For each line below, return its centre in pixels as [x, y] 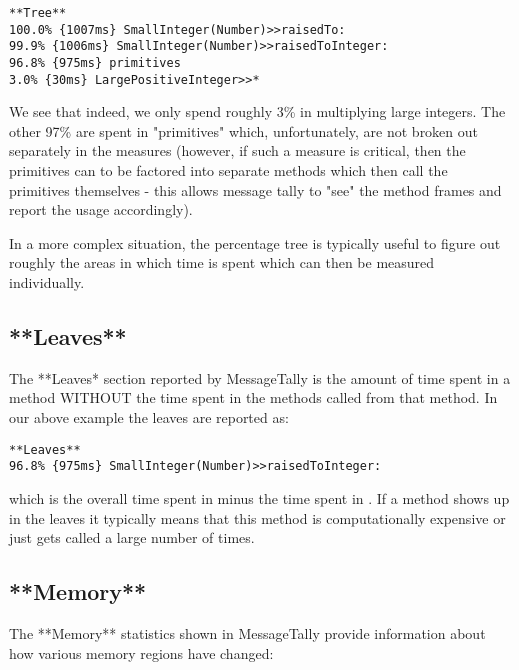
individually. [47, 282]
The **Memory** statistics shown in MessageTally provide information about [247, 632]
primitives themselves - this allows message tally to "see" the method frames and [255, 189]
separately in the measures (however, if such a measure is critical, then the [237, 150]
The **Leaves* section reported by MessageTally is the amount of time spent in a [260, 377]
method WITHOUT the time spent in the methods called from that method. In [253, 397]
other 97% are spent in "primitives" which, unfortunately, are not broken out [244, 130]
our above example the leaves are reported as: [149, 417]
